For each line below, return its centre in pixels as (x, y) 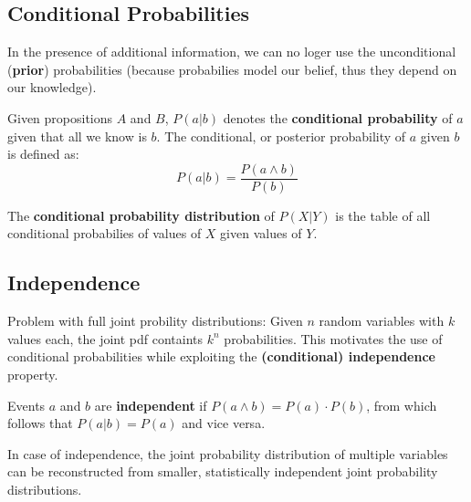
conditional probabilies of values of (105, 233)
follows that (40, 423)
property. (33, 374)
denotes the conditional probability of (338, 117)
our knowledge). (52, 87)
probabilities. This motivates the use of (333, 338)
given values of (261, 233)
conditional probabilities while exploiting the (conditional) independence (221, 356)
